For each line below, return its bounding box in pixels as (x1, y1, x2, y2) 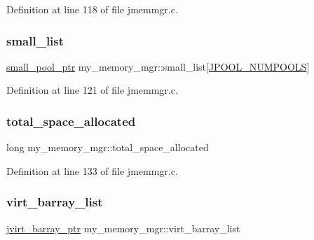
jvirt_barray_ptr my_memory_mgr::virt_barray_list (6, 220, 240, 235)
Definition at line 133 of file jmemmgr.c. (6, 163, 178, 178)
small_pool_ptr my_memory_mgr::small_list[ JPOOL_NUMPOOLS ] (6, 59, 310, 73)
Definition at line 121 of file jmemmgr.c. (6, 83, 178, 97)
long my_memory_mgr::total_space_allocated (6, 140, 209, 155)
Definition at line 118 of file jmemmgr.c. (6, 2, 178, 16)
